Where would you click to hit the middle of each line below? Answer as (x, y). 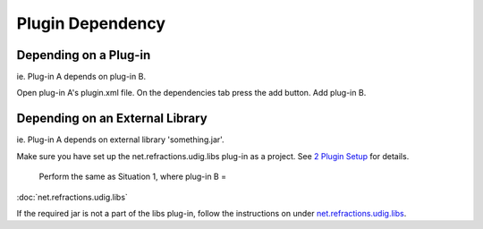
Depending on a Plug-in (84, 55)
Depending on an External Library (112, 119)
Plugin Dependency (91, 23)
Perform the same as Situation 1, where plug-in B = (133, 177)
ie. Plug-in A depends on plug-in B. (81, 77)
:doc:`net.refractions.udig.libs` (72, 197)
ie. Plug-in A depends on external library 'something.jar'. (120, 140)
